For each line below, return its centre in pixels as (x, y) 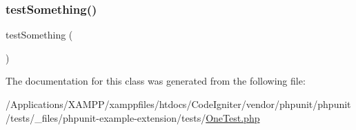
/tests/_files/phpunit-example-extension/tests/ (106, 117)
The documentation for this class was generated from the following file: (156, 81)
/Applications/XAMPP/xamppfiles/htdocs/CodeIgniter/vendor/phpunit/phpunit (178, 104)
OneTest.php (233, 117)
